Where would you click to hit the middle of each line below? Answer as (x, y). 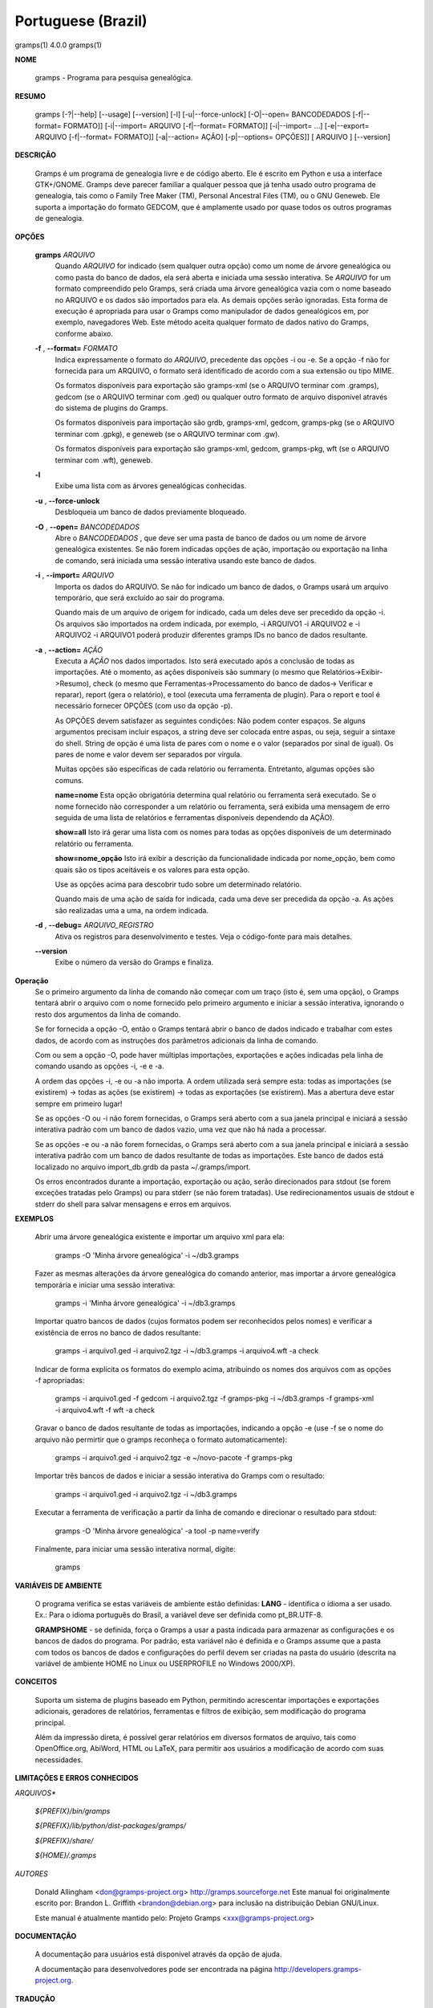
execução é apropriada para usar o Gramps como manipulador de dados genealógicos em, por (212, 311)
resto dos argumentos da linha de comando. (108, 1014)
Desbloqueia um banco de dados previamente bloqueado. (151, 512)
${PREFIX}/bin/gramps (73, 1810)
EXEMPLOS (34, 1219)
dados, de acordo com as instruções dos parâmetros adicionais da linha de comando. (176, 1040)
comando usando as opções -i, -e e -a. (99, 1066)
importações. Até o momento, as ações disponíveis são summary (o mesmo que (187, 672)
